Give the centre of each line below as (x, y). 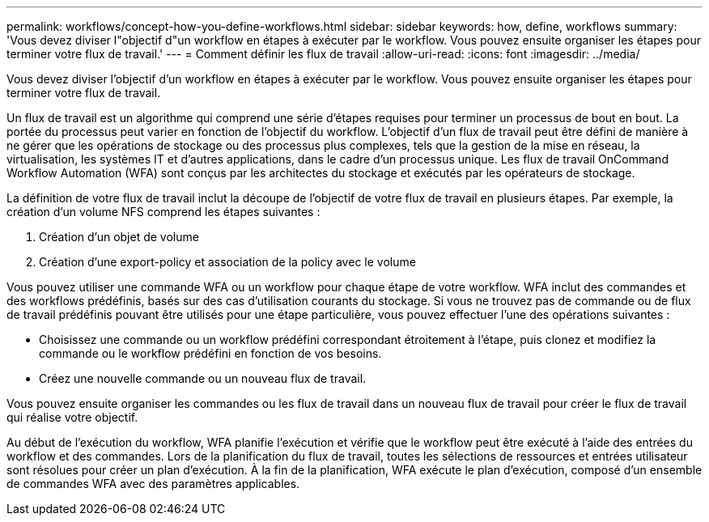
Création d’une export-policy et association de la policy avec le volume (227, 262)
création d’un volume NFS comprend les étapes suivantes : (163, 212)
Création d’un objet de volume (119, 237)
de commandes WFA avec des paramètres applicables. (153, 484)
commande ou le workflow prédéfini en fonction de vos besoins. (210, 353)
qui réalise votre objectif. (72, 417)
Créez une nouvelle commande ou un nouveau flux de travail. (203, 378)
